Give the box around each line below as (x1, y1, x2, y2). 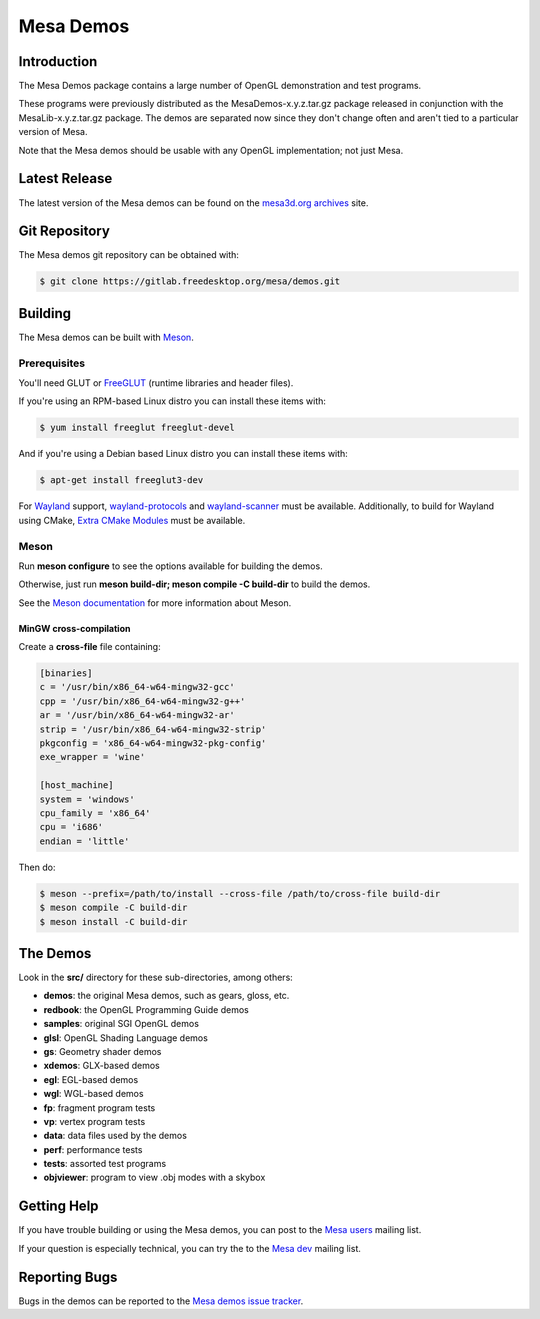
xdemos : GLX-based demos (43, 1060, 160, 1072)
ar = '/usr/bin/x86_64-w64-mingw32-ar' (39, 710, 235, 721)
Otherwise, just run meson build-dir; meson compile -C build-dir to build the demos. (18, 578, 371, 590)
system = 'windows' (39, 793, 135, 805)
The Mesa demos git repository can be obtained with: (18, 249, 240, 261)
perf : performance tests (43, 1143, 143, 1155)
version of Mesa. (18, 126, 89, 138)
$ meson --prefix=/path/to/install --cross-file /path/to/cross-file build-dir (39, 888, 441, 899)
